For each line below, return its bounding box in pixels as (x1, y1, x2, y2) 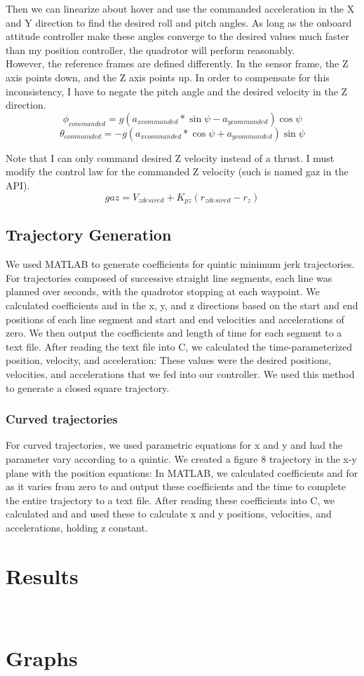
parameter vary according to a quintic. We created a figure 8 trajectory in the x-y (6, 451, 357, 466)
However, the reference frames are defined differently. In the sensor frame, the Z (6, 56, 349, 71)
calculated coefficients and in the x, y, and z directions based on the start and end (6, 297, 358, 312)
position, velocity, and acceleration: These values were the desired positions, (6, 353, 332, 367)
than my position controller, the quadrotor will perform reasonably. (6, 42, 295, 57)
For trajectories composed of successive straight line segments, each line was (6, 270, 332, 285)
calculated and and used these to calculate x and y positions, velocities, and (6, 506, 332, 521)
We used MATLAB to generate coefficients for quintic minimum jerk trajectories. (6, 257, 355, 271)
